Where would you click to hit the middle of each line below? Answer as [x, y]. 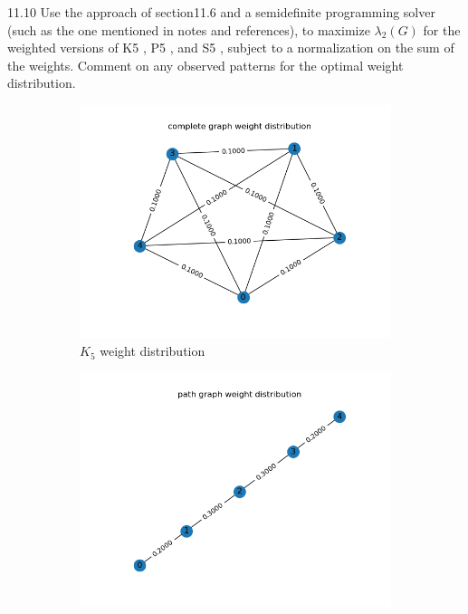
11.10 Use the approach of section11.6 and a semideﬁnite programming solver [221, 12]
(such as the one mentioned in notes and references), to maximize [189, 29]
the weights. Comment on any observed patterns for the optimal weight [205, 65]
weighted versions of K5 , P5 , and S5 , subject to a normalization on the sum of [231, 48]
